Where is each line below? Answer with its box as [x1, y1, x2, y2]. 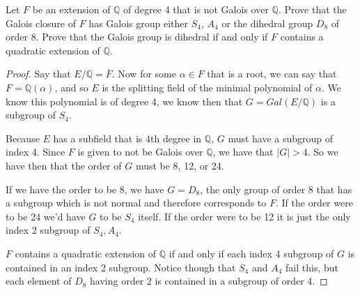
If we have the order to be [6, 181, 117, 196]
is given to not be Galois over [77, 144, 203, 159]
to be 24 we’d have [6, 209, 86, 223]
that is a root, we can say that [207, 66, 337, 81]
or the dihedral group [221, 15, 313, 30]
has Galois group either [88, 15, 189, 30]
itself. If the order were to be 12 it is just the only [138, 209, 351, 223]
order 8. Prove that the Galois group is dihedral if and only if [6, 29, 268, 44]
